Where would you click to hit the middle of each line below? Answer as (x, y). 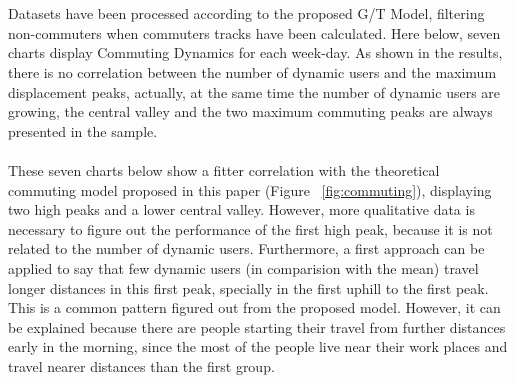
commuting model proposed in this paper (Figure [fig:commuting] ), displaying (250, 189)
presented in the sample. (83, 130)
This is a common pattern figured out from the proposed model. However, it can (254, 307)
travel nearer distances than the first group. (141, 365)
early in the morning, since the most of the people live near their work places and (258, 346)
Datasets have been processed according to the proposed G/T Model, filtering (246, 13)
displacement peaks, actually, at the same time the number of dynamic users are (254, 91)
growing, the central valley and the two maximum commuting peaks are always (250, 111)
